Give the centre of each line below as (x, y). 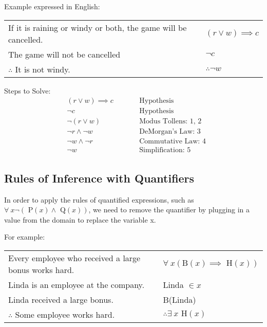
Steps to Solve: (27, 90)
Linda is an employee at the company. (77, 284)
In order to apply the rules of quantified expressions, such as (99, 199)
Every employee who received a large (74, 258)
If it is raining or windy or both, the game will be (98, 27)
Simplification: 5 (165, 150)
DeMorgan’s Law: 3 (170, 132)
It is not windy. (43, 69)
